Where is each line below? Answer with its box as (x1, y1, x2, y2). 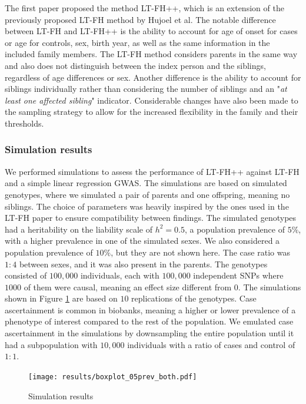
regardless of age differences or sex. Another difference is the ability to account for (5, 71, 301, 83)
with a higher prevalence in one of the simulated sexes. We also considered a (5, 234, 280, 247)
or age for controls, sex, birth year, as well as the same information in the (5, 36, 270, 48)
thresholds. (5, 117, 44, 129)
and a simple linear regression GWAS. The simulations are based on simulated (5, 177, 287, 189)
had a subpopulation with (5, 338, 98, 350)
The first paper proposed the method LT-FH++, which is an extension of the (5, 2, 284, 14)
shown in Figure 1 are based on (5, 292, 118, 304)
